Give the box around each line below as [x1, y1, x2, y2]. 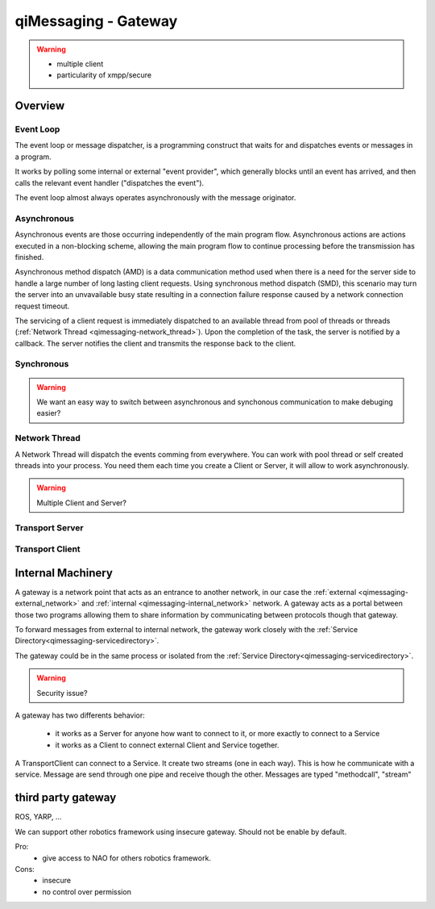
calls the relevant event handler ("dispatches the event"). [14, 178, 205, 187]
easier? [36, 408, 61, 418]
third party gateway [14, 791, 117, 805]
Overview [14, 99, 65, 113]
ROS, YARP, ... [14, 812, 62, 822]
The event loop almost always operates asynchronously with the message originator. [14, 193, 296, 203]
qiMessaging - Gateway [14, 12, 178, 30]
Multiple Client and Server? [36, 497, 126, 508]
